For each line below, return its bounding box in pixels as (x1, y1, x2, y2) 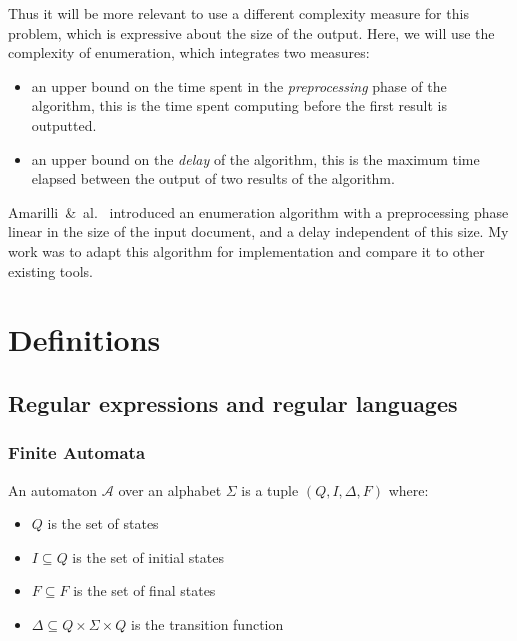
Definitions (8, 319, 161, 360)
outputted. (31, 114, 97, 135)
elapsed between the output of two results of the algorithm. (31, 168, 395, 189)
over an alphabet (118, 479, 222, 500)
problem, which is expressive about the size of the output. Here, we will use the (8, 22, 495, 43)
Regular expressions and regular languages (8, 387, 458, 418)
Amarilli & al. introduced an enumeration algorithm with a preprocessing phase (8, 201, 509, 222)
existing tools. (8, 260, 93, 281)
